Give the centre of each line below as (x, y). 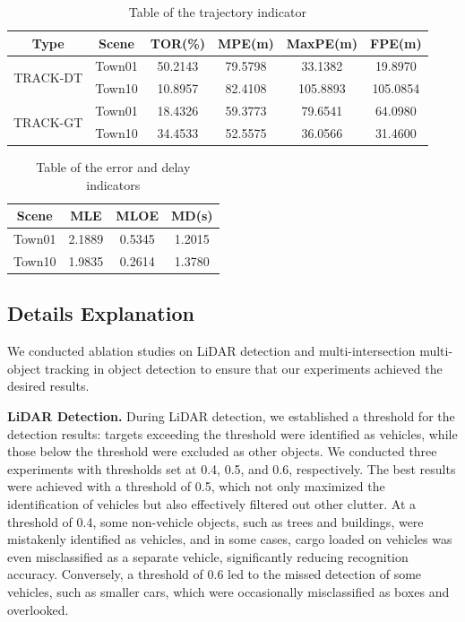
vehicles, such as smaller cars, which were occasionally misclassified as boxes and (228, 591)
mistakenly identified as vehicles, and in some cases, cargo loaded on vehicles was (230, 539)
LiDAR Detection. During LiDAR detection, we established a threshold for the (231, 416)
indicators (113, 184)
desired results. (48, 386)
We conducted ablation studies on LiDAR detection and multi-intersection (211, 351)
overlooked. (38, 609)
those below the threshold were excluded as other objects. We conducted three (222, 451)
